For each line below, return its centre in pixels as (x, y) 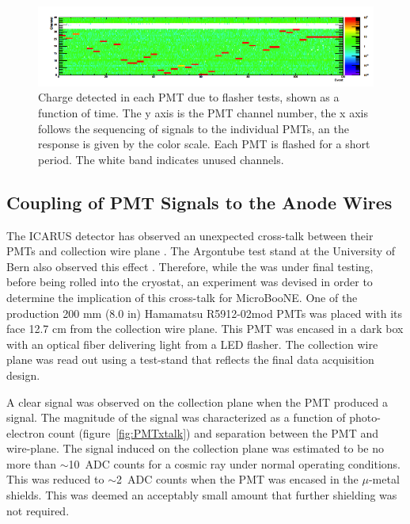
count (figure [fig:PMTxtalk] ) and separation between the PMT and (213, 432)
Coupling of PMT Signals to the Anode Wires (199, 202)
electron (26, 432)
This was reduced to (55, 479)
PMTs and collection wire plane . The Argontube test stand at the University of (201, 251)
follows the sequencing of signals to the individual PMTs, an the (194, 128)
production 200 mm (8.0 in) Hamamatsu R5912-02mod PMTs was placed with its (205, 313)
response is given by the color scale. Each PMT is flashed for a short (204, 144)
